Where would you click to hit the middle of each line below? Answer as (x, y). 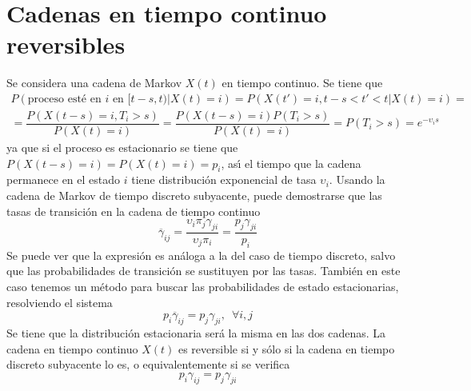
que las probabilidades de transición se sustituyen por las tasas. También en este (204, 271)
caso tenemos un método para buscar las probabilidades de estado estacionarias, (203, 287)
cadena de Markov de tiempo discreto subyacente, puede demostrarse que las (194, 195)
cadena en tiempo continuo (72, 348)
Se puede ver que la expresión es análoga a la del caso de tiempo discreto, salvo (201, 255)
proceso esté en (64, 99)
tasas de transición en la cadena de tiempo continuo (134, 211)
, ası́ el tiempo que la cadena (291, 163)
